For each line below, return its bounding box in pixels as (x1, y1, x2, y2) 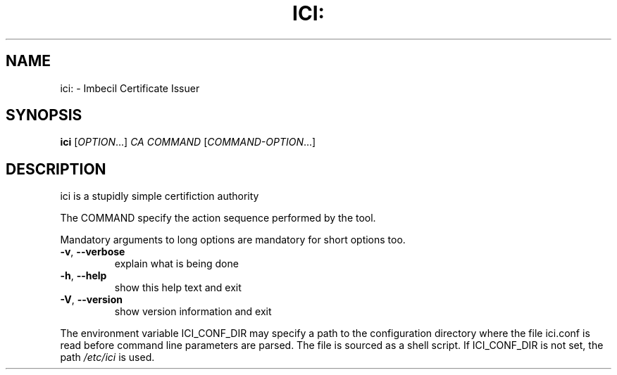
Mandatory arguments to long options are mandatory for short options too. (60, 234, 406, 246)
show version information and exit (114, 305, 272, 318)
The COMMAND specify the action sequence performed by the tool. (60, 212, 376, 224)
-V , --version (60, 293, 123, 306)
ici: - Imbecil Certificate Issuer (60, 82, 200, 94)
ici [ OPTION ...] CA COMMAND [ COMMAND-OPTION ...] (60, 136, 316, 148)
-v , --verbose (60, 246, 125, 258)
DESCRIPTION (6, 160, 106, 178)
